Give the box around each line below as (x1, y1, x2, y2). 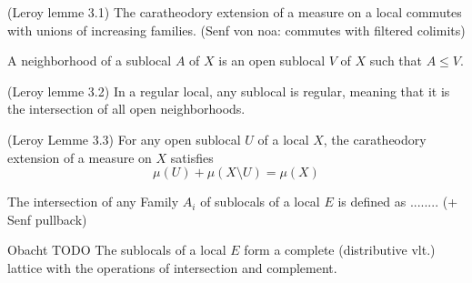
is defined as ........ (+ (337, 192, 458, 211)
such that (369, 51, 423, 70)
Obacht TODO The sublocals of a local (7, 240, 226, 259)
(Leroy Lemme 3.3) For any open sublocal (7, 129, 241, 148)
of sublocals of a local (200, 192, 320, 211)
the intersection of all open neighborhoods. (7, 99, 246, 118)
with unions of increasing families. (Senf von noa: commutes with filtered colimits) (7, 20, 466, 39)
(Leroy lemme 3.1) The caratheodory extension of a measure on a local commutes (7, 3, 462, 21)
